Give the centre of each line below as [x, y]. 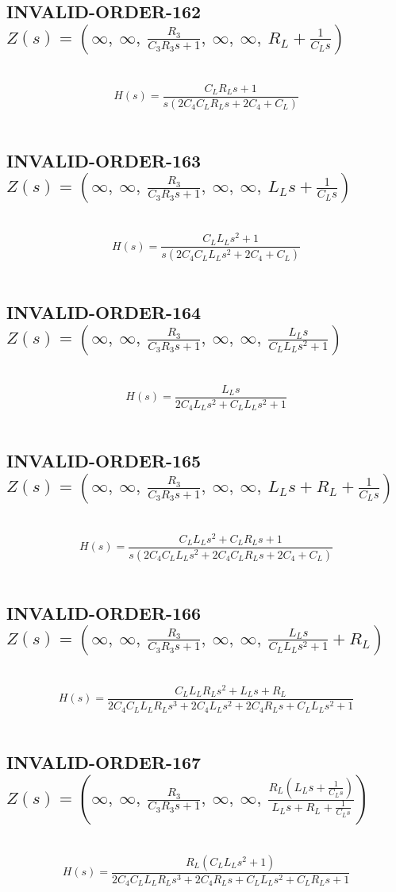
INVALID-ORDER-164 [104, 312]
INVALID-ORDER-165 [104, 461]
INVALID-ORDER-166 [104, 612]
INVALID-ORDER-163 [104, 160]
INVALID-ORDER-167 [104, 762]
